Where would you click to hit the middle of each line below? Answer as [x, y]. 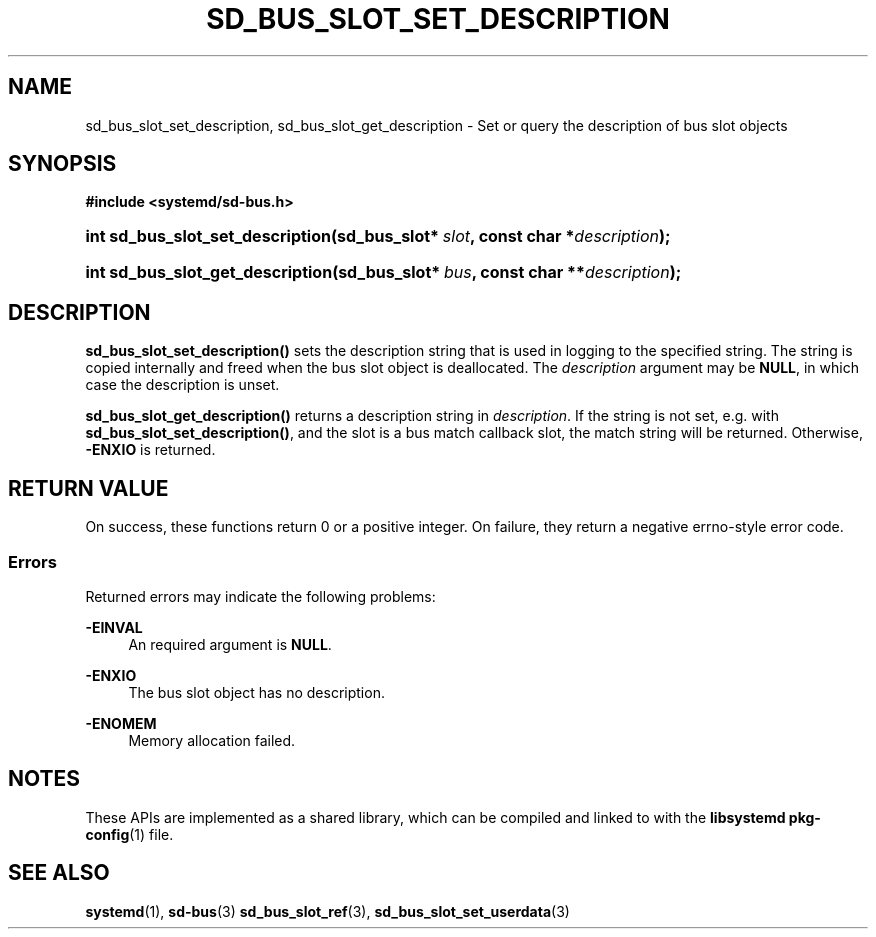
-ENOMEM [121, 723]
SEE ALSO [59, 873]
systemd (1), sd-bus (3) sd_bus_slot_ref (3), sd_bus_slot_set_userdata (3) [327, 911]
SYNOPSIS [62, 164]
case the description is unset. [182, 385]
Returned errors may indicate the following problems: [260, 596]
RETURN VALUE [88, 488]
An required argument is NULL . [230, 644]
